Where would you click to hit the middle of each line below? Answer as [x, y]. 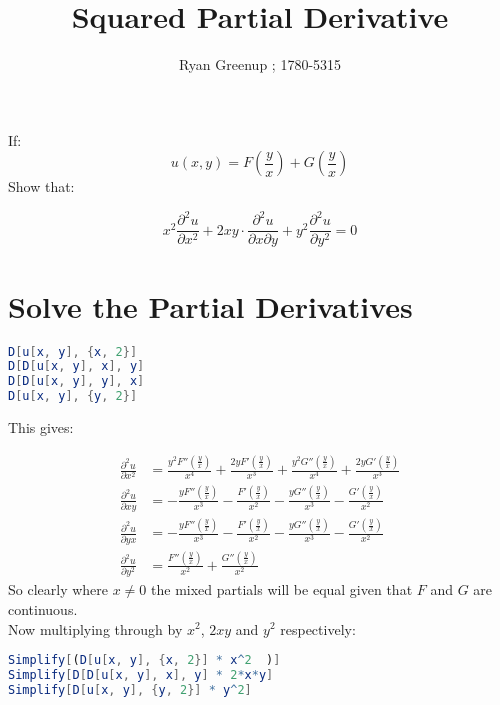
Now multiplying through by [95, 628]
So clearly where [58, 589]
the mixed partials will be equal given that [282, 589]
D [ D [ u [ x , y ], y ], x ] [76, 381]
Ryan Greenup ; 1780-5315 [260, 64]
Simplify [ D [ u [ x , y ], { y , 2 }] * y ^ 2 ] [130, 689]
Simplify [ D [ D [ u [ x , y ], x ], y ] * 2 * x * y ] [141, 674]
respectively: [318, 628]
